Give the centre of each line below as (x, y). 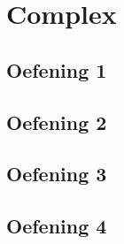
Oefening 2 (57, 122)
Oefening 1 (57, 69)
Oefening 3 (57, 174)
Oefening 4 (57, 226)
